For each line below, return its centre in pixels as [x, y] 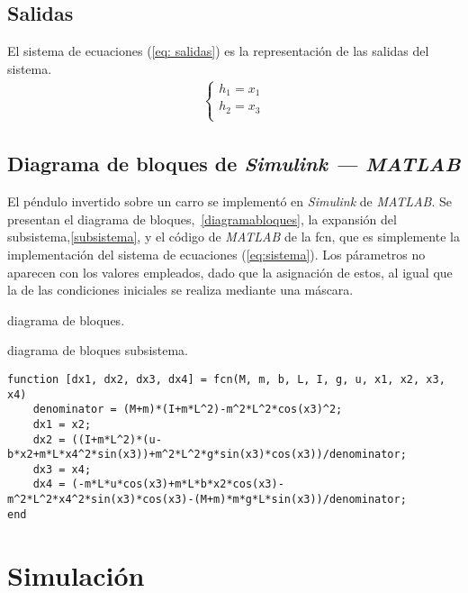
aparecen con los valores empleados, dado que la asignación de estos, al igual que [230, 272]
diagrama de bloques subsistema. [98, 350]
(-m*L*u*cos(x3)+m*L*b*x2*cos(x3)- [178, 484]
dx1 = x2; [62, 424]
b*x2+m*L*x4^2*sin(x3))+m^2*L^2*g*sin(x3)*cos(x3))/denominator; [207, 455]
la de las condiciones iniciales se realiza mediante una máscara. [180, 290]
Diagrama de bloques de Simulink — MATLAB [234, 164]
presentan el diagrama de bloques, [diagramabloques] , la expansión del [202, 219]
